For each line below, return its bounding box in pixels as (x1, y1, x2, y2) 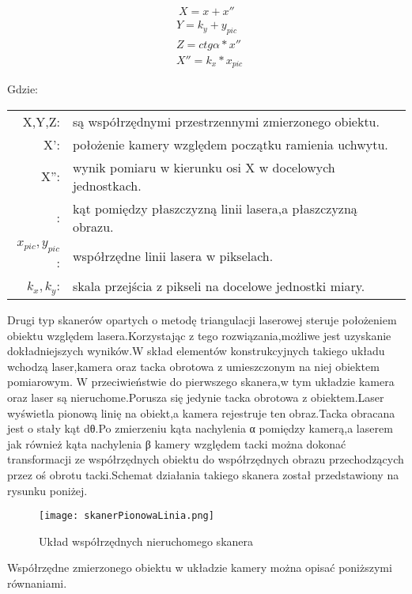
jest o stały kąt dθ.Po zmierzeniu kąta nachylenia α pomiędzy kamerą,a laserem (7, 420, 393, 437)
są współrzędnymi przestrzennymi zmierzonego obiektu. (72, 112, 380, 131)
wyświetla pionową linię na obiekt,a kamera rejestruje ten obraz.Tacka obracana (7, 404, 395, 421)
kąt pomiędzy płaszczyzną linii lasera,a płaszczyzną (72, 199, 357, 218)
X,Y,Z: (22, 112, 60, 131)
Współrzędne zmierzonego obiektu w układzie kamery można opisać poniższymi (7, 559, 392, 576)
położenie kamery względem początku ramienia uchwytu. (72, 134, 388, 153)
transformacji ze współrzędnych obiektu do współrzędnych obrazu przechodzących (7, 451, 404, 467)
